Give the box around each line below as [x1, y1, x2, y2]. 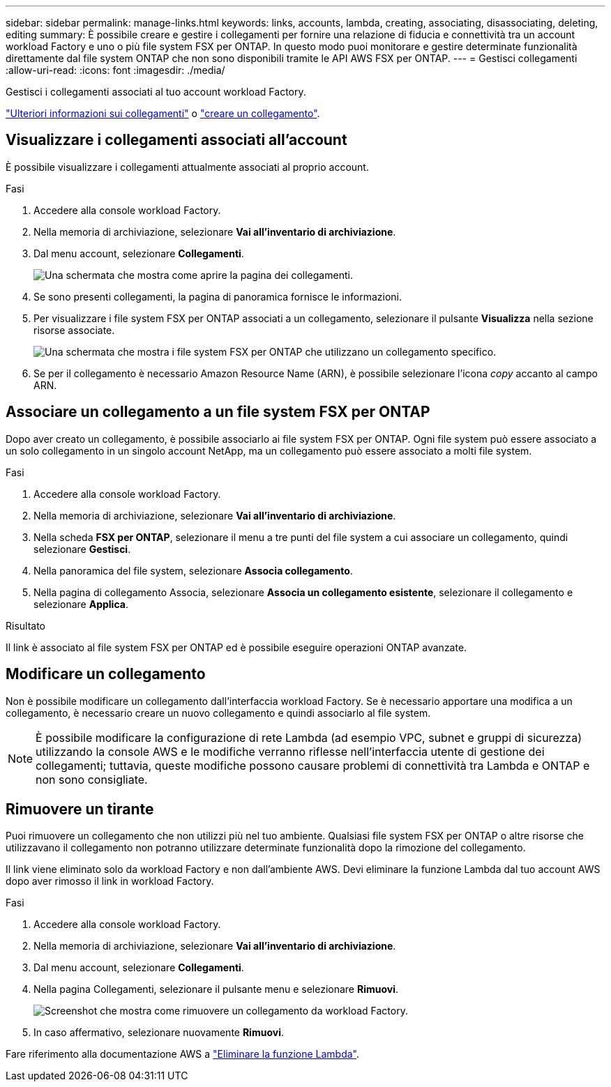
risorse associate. [33, 324, 115, 336]
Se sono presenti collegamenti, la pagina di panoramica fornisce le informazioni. [33, 290, 402, 303]
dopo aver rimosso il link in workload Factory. [6, 875, 214, 888]
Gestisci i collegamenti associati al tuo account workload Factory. [6, 86, 306, 98]
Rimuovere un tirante [6, 800, 154, 818]
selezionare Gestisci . [33, 542, 131, 555]
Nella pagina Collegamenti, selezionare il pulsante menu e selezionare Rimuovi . [33, 983, 399, 996]
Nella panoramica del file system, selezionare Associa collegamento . [33, 564, 353, 577]
